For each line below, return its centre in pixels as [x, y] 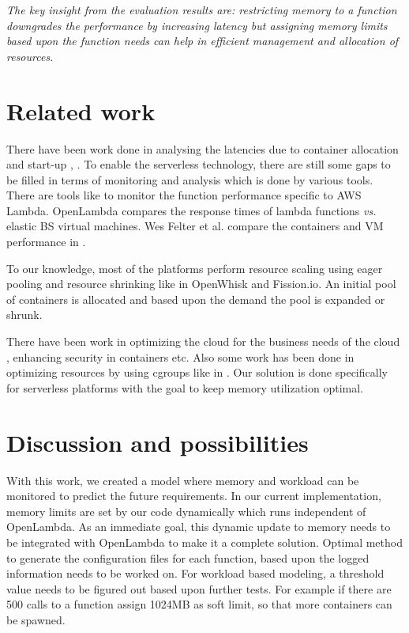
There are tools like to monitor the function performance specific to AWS [184, 195]
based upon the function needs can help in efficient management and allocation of [203, 41]
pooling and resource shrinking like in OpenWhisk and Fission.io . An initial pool [201, 284]
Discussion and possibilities [158, 442]
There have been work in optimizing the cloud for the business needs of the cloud [203, 341]
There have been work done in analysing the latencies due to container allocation [203, 148]
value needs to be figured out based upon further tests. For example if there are [199, 588]
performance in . [46, 242]
